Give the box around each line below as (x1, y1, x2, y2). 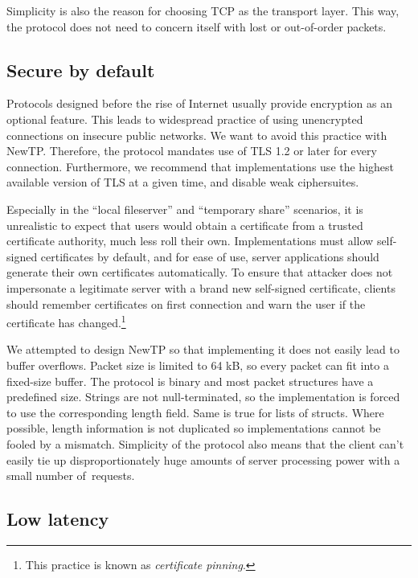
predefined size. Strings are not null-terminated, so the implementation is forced (6, 388, 400, 405)
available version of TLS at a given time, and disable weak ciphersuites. (6, 174, 359, 191)
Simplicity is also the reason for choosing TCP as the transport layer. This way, (6, 2, 400, 18)
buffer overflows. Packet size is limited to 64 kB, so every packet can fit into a (6, 356, 389, 373)
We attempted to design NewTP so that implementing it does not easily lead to (6, 341, 400, 358)
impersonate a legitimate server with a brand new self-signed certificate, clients (6, 279, 395, 296)
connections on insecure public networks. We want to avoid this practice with (6, 126, 387, 143)
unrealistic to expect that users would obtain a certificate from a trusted (6, 216, 363, 233)
